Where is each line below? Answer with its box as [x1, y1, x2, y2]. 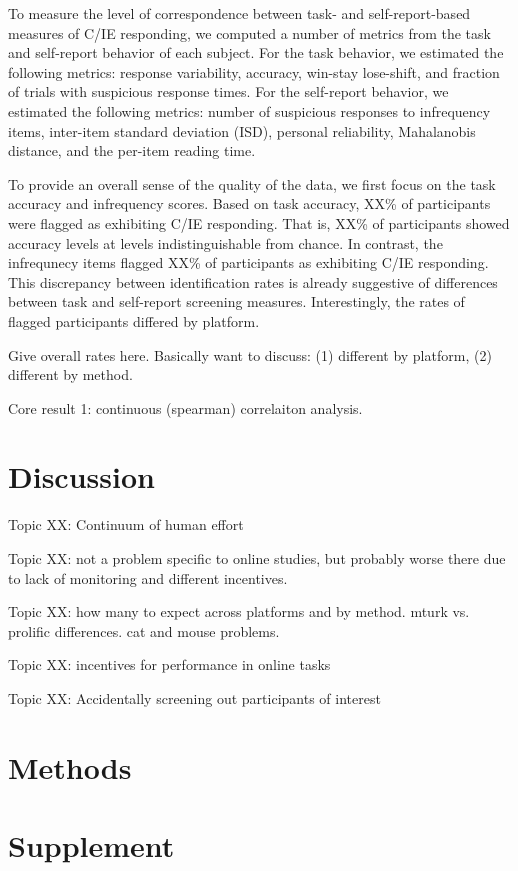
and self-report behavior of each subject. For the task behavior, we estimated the [8, 42, 504, 63]
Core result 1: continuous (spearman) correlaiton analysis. [8, 397, 363, 418]
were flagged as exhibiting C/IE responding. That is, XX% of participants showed [8, 212, 510, 233]
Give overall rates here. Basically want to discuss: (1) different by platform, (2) [8, 344, 492, 365]
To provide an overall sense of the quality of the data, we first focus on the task [8, 173, 496, 194]
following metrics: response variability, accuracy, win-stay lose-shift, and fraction [8, 61, 500, 82]
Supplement [8, 825, 175, 866]
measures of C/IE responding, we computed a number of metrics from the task [8, 22, 491, 43]
